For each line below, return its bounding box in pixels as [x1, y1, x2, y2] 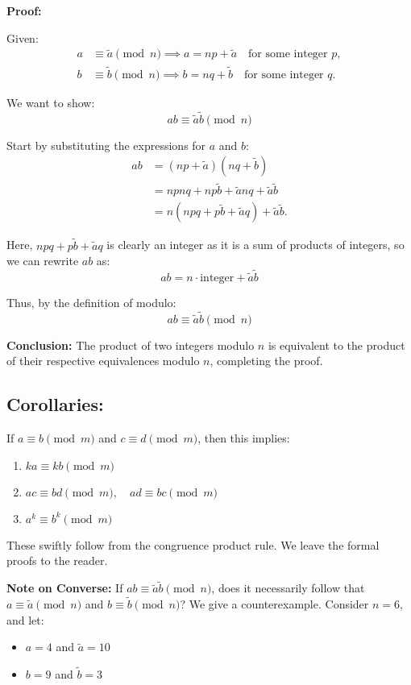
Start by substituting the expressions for [6, 136, 206, 153]
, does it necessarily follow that [211, 579, 365, 596]
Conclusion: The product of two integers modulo [6, 336, 255, 353]
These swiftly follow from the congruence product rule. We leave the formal [6, 536, 380, 553]
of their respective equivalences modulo [6, 352, 200, 369]
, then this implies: [197, 430, 290, 446]
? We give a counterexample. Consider [180, 596, 369, 612]
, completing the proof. [210, 352, 323, 369]
